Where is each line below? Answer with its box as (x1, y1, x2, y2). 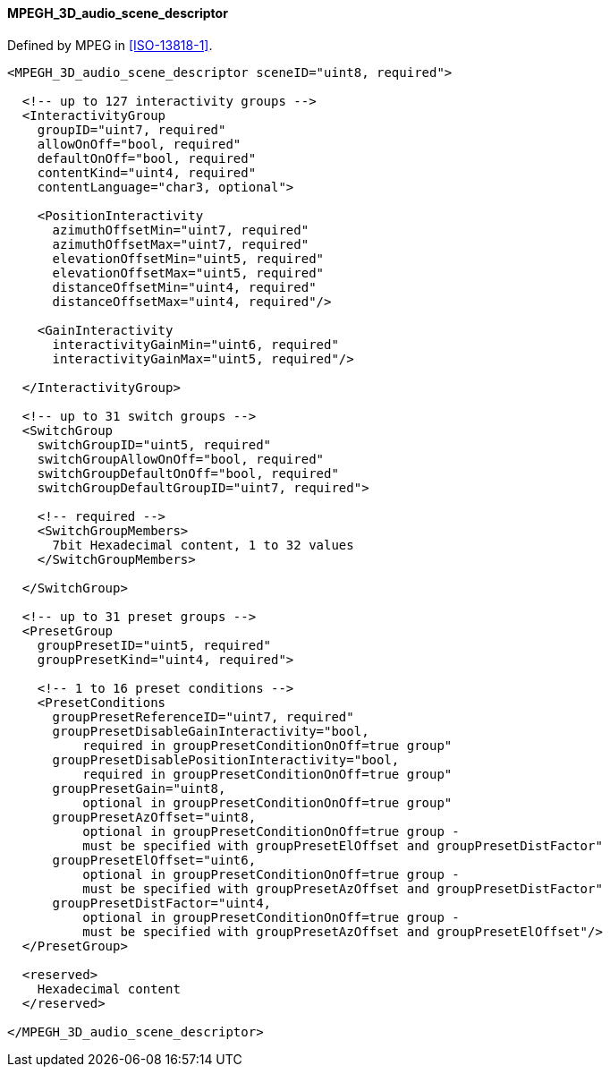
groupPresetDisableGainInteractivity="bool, (52, 723, 369, 738)
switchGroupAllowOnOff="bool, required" (37, 451, 325, 466)
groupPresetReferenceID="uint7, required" (52, 709, 354, 724)
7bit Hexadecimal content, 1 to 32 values (52, 537, 354, 552)
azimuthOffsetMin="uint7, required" (52, 222, 309, 237)
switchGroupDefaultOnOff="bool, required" (37, 465, 339, 481)
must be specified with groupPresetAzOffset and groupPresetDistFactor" (82, 881, 603, 896)
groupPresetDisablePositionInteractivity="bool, (52, 752, 400, 767)
